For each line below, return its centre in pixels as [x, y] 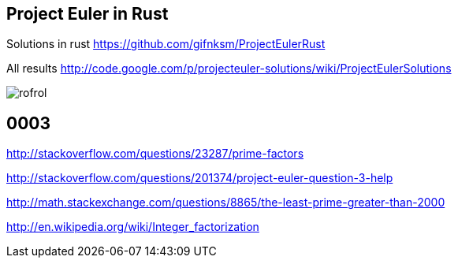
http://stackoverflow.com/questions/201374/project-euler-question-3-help [200, 178]
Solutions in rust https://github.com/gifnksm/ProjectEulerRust [166, 44]
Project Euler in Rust [88, 14]
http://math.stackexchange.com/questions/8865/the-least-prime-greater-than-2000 [226, 203]
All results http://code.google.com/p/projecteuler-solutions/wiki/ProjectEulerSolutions [229, 69]
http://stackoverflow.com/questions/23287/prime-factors [155, 154]
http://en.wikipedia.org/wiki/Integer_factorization [133, 227]
